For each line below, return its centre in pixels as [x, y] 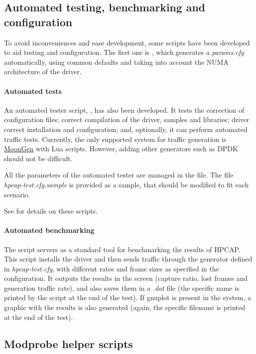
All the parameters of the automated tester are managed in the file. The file [119, 175]
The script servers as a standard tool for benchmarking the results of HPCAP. [122, 249]
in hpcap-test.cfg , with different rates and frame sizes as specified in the [111, 268]
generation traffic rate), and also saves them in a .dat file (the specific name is [122, 288]
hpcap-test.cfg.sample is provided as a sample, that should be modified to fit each [127, 184]
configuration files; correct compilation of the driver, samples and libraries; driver [127, 119]
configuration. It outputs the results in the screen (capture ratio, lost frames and [126, 278]
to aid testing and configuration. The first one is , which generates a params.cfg [124, 52]
